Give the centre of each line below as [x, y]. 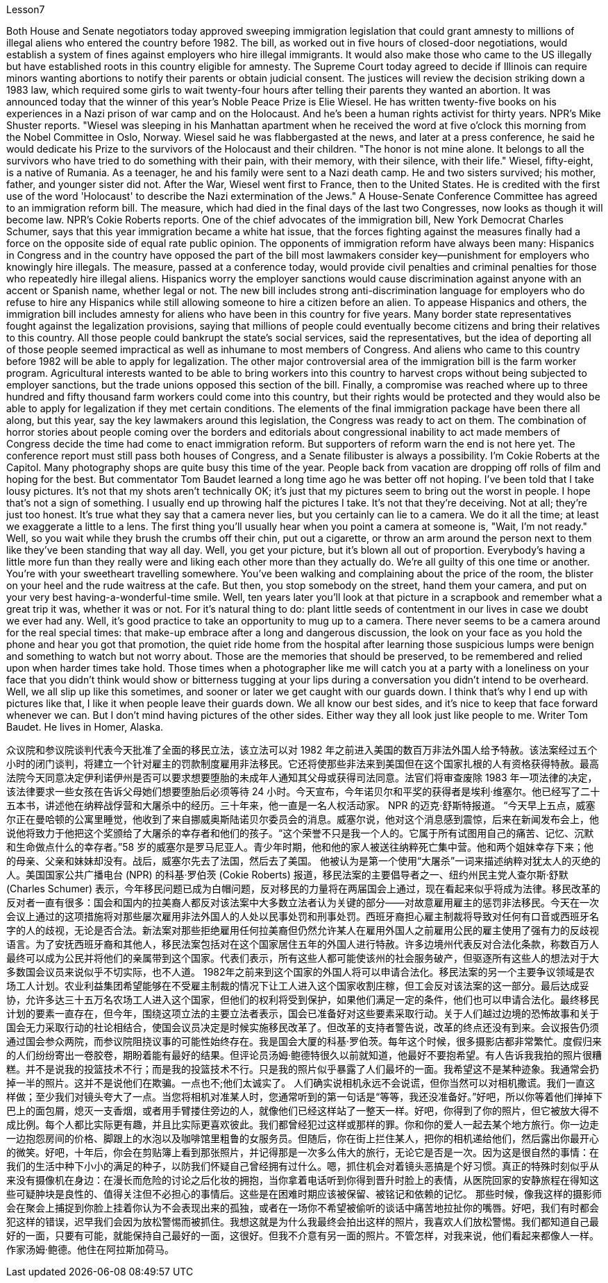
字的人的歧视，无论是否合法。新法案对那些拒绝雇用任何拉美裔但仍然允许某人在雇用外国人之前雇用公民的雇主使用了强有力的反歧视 [303, 930]
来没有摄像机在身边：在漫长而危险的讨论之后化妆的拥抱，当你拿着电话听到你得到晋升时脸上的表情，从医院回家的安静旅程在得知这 [303, 1180]
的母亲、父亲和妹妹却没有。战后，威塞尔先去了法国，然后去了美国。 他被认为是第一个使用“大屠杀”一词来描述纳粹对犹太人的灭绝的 [304, 861]
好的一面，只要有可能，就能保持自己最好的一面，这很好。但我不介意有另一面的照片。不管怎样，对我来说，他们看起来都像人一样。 [303, 1235]
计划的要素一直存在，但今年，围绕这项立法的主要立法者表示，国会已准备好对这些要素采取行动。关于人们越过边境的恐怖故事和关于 [303, 1013]
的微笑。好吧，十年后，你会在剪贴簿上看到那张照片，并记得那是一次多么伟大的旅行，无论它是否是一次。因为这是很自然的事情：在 [303, 1152]
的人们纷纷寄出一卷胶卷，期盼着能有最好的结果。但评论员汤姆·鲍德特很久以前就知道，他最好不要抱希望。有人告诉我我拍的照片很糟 [304, 1055]
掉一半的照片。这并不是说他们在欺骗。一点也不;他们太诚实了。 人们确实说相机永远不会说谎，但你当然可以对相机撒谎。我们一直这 [301, 1083]
